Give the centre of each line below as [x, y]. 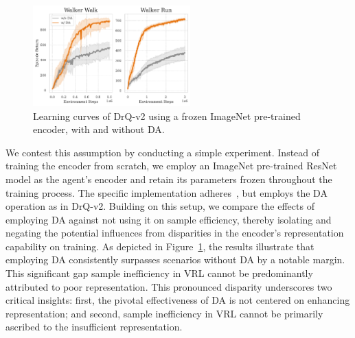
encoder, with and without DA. [99, 129]
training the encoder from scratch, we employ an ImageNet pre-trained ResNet [171, 166]
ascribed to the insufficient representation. [94, 327]
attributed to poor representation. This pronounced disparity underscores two [169, 286]
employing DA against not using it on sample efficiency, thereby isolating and [169, 219]
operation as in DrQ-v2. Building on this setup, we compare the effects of [160, 206]
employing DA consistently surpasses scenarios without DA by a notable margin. [175, 259]
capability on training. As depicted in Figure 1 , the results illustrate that [160, 246]
